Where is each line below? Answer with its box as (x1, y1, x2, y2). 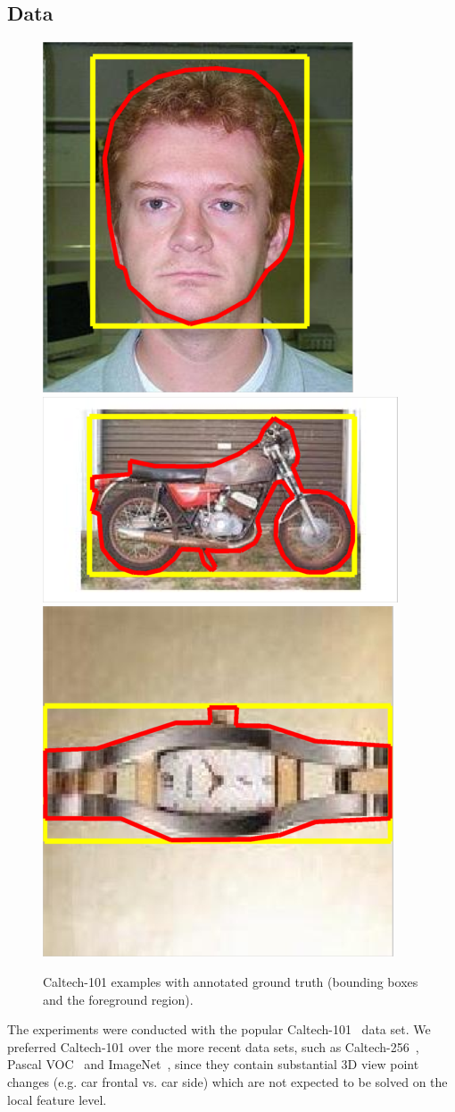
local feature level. (7, 1090, 107, 1108)
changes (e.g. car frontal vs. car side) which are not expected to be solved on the (7, 1072, 448, 1091)
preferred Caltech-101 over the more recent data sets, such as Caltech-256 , (7, 1037, 419, 1056)
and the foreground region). (43, 990, 194, 1008)
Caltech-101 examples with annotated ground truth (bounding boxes (43, 972, 418, 990)
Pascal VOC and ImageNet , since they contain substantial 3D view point (7, 1055, 419, 1074)
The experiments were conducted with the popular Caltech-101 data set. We (7, 1020, 431, 1039)
